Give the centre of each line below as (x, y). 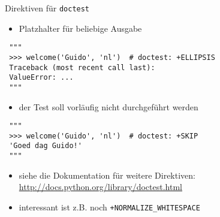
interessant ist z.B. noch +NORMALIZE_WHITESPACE (109, 207)
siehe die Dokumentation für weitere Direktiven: (107, 175)
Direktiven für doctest (47, 8)
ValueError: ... (41, 78)
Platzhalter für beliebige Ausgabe (80, 28)
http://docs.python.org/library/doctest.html (100, 187)
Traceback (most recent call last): (82, 67)
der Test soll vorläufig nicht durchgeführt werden (109, 106)
